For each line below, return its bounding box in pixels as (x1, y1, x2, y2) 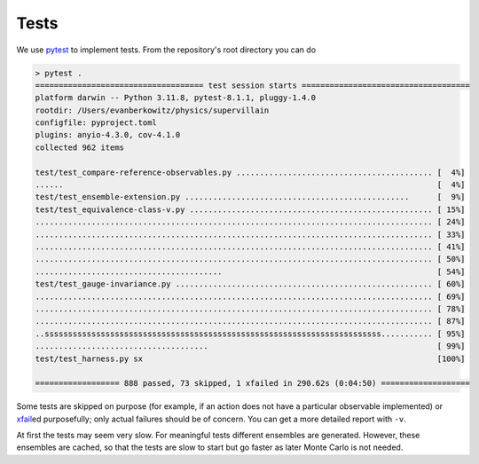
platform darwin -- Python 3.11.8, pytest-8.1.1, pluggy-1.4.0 (35, 93, 317, 103)
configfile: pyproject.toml (35, 118, 157, 128)
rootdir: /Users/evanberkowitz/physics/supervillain (35, 105, 270, 115)
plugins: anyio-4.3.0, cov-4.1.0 (35, 130, 181, 140)
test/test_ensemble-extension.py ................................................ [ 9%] (35, 192, 466, 202)
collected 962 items (35, 142, 124, 153)
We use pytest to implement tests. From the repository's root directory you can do (16, 44, 317, 55)
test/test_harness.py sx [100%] (35, 353, 466, 364)
